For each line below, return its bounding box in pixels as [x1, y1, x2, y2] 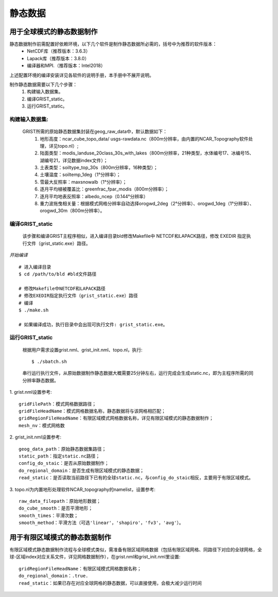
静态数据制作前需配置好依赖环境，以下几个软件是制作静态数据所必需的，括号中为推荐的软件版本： [9, 41, 217, 47]
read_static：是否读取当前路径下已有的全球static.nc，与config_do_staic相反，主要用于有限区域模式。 [19, 475, 254, 481]
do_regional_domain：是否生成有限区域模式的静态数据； [19, 467, 144, 473]
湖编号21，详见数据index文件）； [40, 157, 108, 163]
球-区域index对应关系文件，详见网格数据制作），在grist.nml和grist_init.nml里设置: [9, 554, 181, 560]
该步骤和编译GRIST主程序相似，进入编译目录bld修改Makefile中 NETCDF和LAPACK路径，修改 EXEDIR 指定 [22, 233, 247, 239]
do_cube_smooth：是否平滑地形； [19, 505, 93, 512]
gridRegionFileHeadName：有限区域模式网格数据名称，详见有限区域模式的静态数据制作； [19, 415, 214, 422]
